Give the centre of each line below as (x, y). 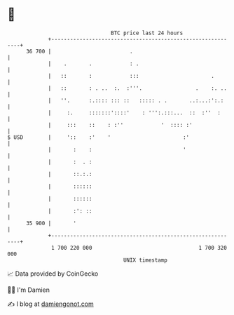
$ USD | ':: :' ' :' (98, 137)
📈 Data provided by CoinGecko (53, 274)
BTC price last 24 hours (147, 33)
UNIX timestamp (145, 260)
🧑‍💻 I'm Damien (29, 290)
